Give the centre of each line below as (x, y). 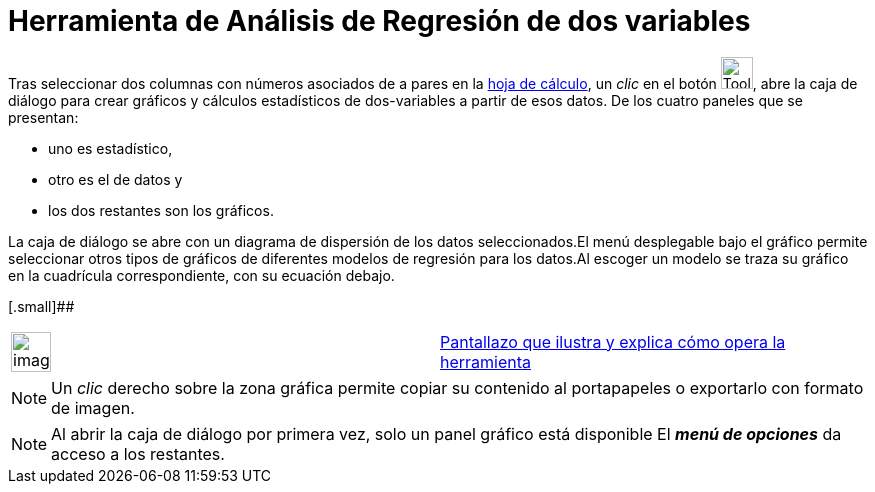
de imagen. (93, 407)
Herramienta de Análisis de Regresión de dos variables (379, 21)
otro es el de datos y (115, 179)
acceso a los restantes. (138, 453)
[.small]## (41, 306)
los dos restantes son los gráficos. (161, 210)
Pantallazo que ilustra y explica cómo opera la (613, 341)
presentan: (43, 117)
